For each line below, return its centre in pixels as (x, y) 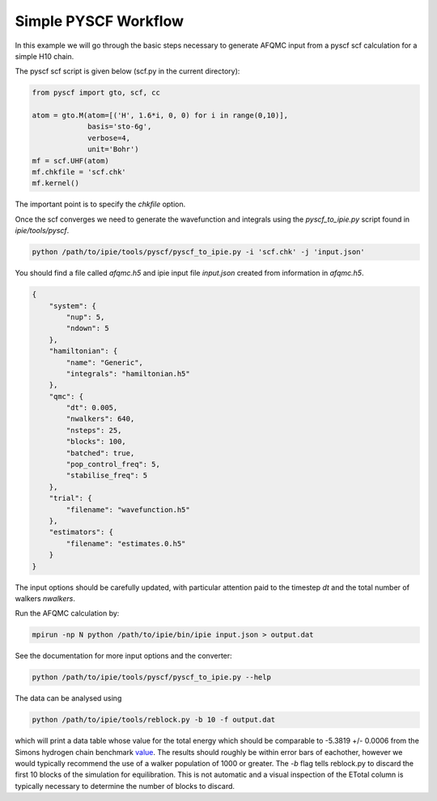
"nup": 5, (85, 317)
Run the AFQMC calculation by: (67, 613)
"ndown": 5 (87, 328)
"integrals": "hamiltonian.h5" (128, 373)
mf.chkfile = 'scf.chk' (79, 172)
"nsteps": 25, (94, 430)
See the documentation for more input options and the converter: (123, 656)
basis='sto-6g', (120, 127)
